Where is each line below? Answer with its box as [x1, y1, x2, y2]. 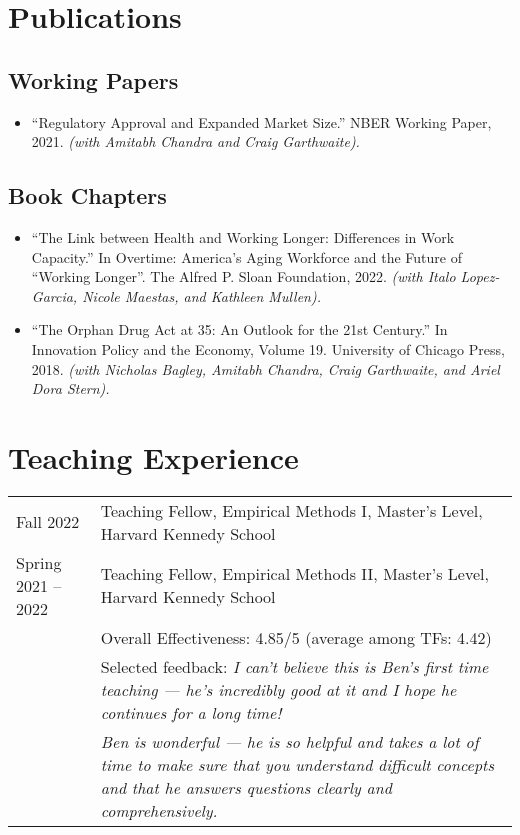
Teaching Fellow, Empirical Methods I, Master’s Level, [100, 498, 483, 522]
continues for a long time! [100, 700, 282, 724]
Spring [16, 550, 62, 574]
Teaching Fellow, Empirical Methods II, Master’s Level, [100, 562, 489, 586]
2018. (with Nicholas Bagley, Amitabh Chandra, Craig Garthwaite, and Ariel [31, 358, 500, 379]
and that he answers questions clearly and [100, 775, 392, 799]
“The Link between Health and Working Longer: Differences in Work [31, 226, 455, 247]
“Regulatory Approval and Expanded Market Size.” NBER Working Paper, [31, 111, 492, 132]
